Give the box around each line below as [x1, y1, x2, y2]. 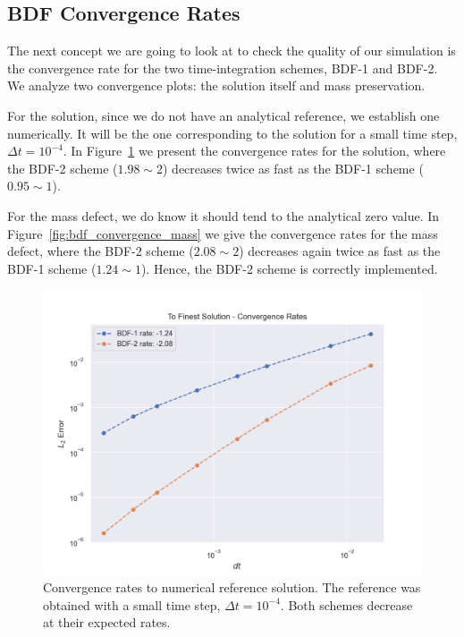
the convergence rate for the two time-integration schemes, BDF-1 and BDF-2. [7, 58, 438, 77]
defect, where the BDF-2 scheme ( [7, 242, 194, 260]
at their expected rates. [43, 613, 171, 632]
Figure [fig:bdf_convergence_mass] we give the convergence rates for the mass [7, 224, 438, 242]
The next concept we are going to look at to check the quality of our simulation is [7, 41, 456, 60]
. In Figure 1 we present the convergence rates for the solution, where [63, 141, 446, 160]
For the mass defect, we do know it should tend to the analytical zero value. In [7, 206, 440, 225]
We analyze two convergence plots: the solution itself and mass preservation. [7, 76, 426, 95]
